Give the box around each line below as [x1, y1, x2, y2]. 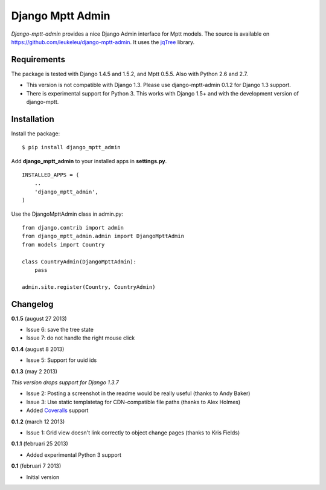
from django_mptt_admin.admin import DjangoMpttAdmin [22, 233, 184, 240]
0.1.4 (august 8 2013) [11, 345, 65, 353]
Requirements [11, 54, 66, 65]
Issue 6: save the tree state [26, 326, 94, 334]
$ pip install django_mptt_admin [22, 144, 121, 151]
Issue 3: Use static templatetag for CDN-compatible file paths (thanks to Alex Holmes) [26, 398, 241, 405]
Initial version [26, 473, 60, 480]
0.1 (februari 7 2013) [11, 462, 62, 469]
